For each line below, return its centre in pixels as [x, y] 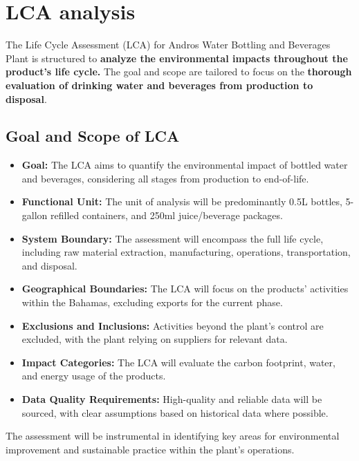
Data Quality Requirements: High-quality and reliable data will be [172, 399]
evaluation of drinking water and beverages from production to [159, 85]
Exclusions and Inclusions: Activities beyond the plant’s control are [173, 325]
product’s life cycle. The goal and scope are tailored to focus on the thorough [179, 72]
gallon [35, 215]
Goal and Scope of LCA [93, 136]
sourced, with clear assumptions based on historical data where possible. [175, 412]
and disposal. [49, 265]
